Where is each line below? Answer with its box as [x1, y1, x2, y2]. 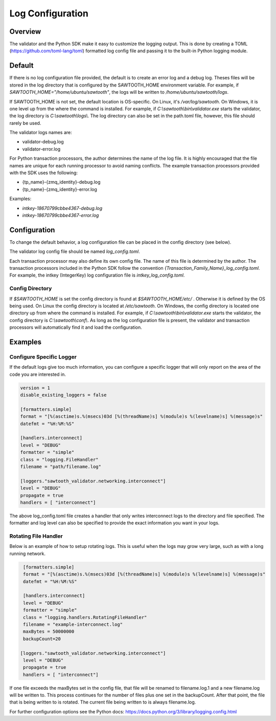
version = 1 [20, 385, 51, 391]
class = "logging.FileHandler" [20, 456, 99, 462]
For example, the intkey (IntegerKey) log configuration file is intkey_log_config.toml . [9, 272, 185, 279]
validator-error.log [22, 146, 61, 152]
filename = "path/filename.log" [20, 464, 102, 470]
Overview [9, 27, 41, 36]
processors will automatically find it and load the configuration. [9, 324, 143, 330]
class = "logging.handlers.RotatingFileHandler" [23, 614, 147, 620]
